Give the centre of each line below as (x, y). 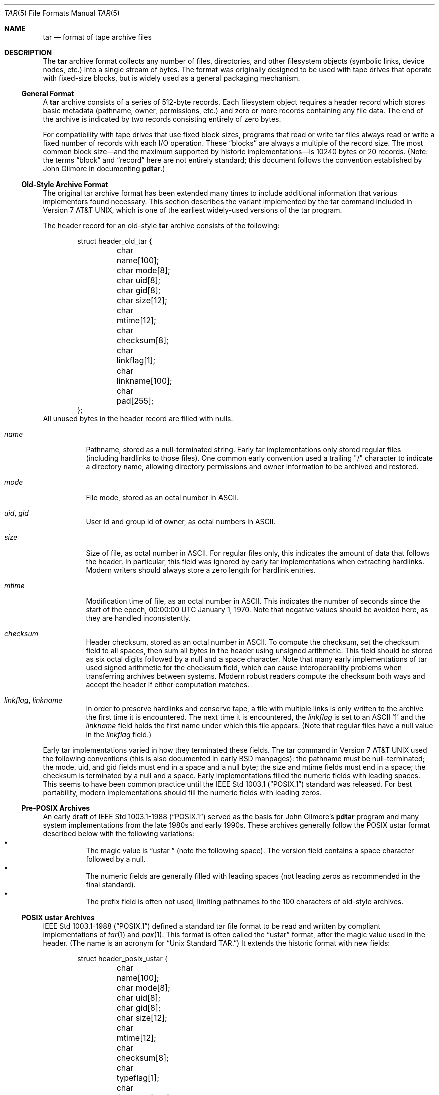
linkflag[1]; (136, 360)
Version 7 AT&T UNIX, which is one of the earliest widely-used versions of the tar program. (192, 210)
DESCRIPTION (28, 52)
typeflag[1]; (138, 1078)
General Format (48, 94)
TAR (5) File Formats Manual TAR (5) (62, 13)
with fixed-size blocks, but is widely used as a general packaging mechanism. (171, 78)
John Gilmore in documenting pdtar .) (104, 169)
